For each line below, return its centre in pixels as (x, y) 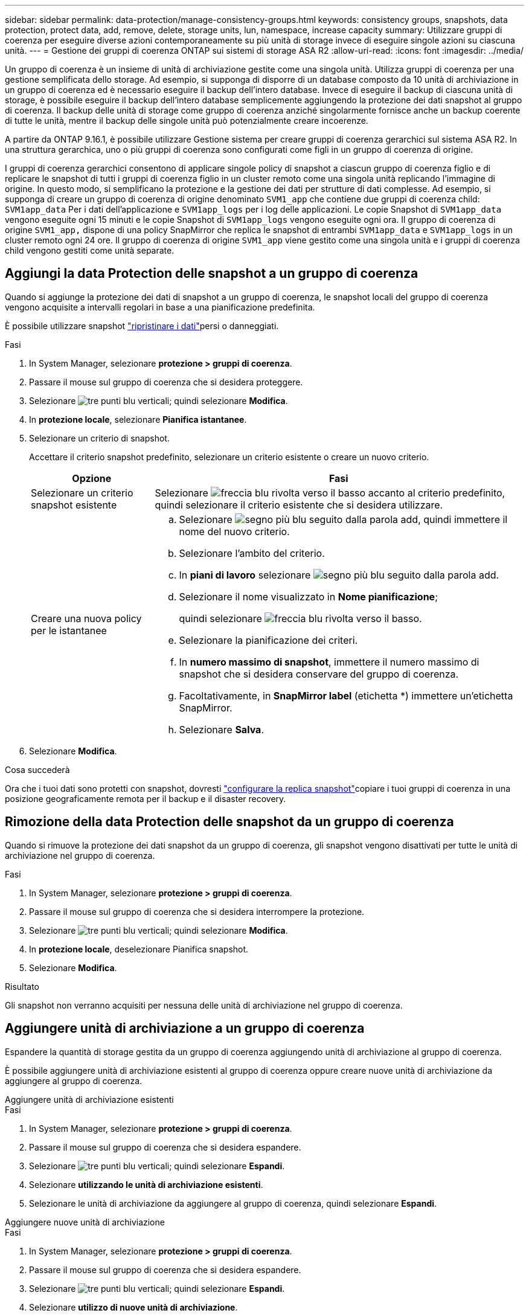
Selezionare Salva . (221, 729)
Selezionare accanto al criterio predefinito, (330, 493)
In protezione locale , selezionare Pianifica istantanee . (138, 419)
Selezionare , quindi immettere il (343, 519)
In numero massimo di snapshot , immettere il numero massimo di (329, 662)
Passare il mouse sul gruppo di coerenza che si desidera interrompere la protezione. (197, 911)
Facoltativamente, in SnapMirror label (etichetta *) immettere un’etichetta (346, 695)
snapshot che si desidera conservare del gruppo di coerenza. (319, 674)
